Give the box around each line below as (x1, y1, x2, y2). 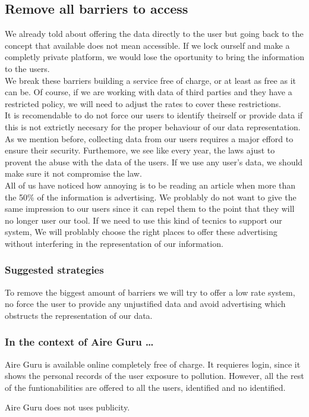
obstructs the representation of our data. (5, 309, 153, 321)
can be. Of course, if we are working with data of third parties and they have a (5, 86, 292, 98)
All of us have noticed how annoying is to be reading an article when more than (5, 178, 296, 191)
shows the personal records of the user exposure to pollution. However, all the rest (5, 369, 304, 382)
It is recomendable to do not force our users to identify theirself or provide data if (5, 109, 303, 121)
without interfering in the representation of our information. (5, 237, 223, 249)
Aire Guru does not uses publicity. (5, 401, 130, 413)
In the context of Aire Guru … (5, 334, 154, 349)
